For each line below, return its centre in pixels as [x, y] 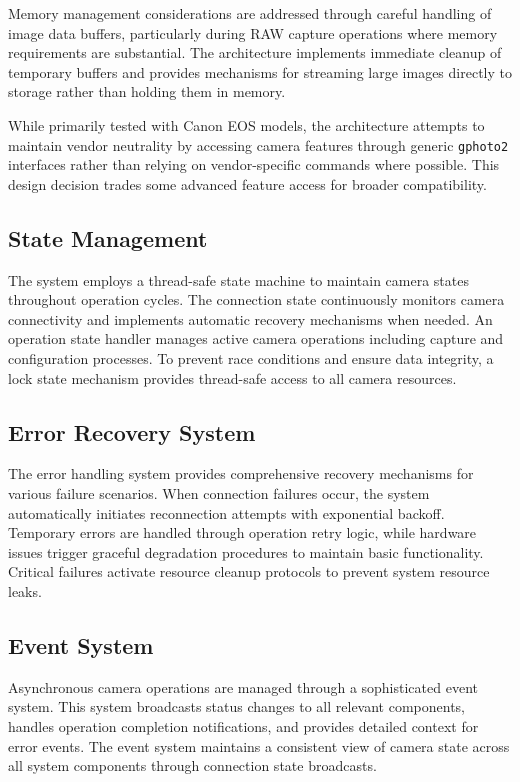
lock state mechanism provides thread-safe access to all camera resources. [232, 377]
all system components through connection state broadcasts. [192, 765]
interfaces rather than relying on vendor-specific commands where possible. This [254, 164]
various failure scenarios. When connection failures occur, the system [219, 492]
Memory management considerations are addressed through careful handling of [250, 13]
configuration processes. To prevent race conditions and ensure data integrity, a [251, 357]
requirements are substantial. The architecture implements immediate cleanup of [255, 52]
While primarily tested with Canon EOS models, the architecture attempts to [246, 124]
